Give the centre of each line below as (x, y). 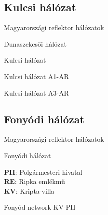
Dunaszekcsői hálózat (35, 43)
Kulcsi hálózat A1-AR (36, 76)
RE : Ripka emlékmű (34, 181)
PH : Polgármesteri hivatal (43, 172)
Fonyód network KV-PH (40, 207)
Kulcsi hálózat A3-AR (36, 92)
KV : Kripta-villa (29, 190)
